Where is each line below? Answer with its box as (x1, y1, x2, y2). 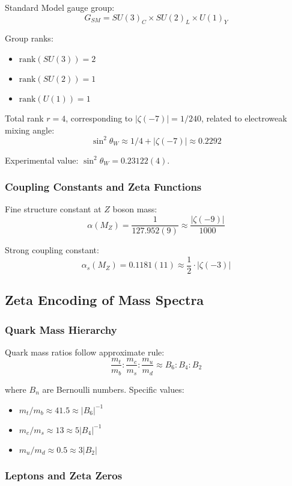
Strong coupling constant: (5, 244, 99, 256)
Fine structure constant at (5, 203, 102, 215)
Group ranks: (5, 32, 53, 45)
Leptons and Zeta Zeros (5, 468, 123, 483)
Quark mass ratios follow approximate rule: (5, 345, 165, 358)
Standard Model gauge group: (5, 1, 115, 13)
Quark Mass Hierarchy (5, 322, 117, 337)
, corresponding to (65, 111, 133, 124)
